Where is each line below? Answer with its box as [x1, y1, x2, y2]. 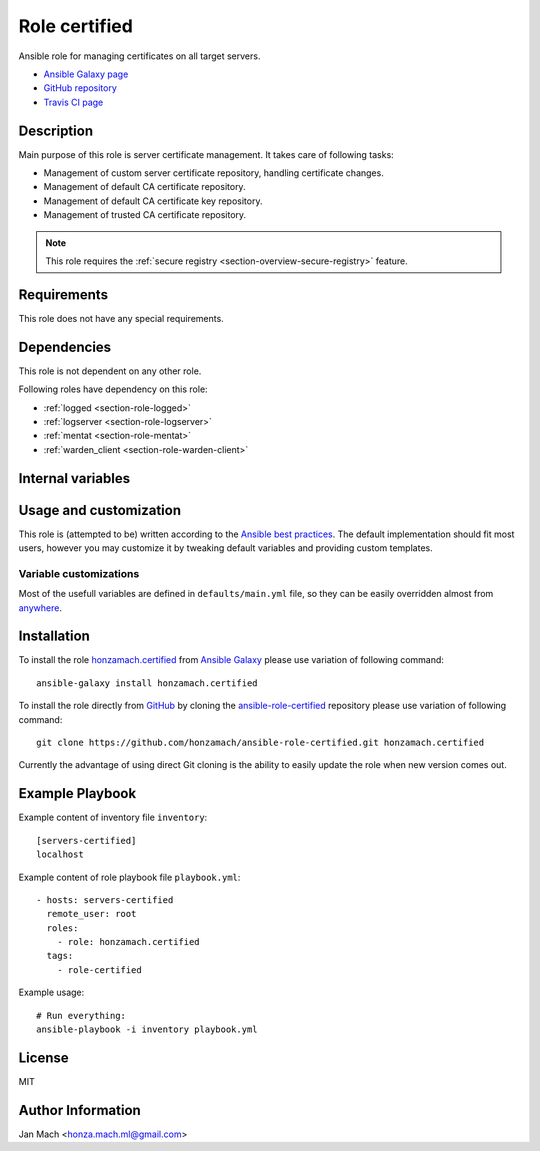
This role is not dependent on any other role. [18, 365, 202, 377]
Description [18, 122, 94, 139]
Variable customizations [18, 566, 140, 580]
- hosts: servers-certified [36, 894, 174, 905]
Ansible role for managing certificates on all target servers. [18, 50, 261, 62]
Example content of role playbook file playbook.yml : [18, 871, 241, 883]
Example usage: [18, 986, 85, 999]
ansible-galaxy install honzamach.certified [36, 677, 259, 689]
